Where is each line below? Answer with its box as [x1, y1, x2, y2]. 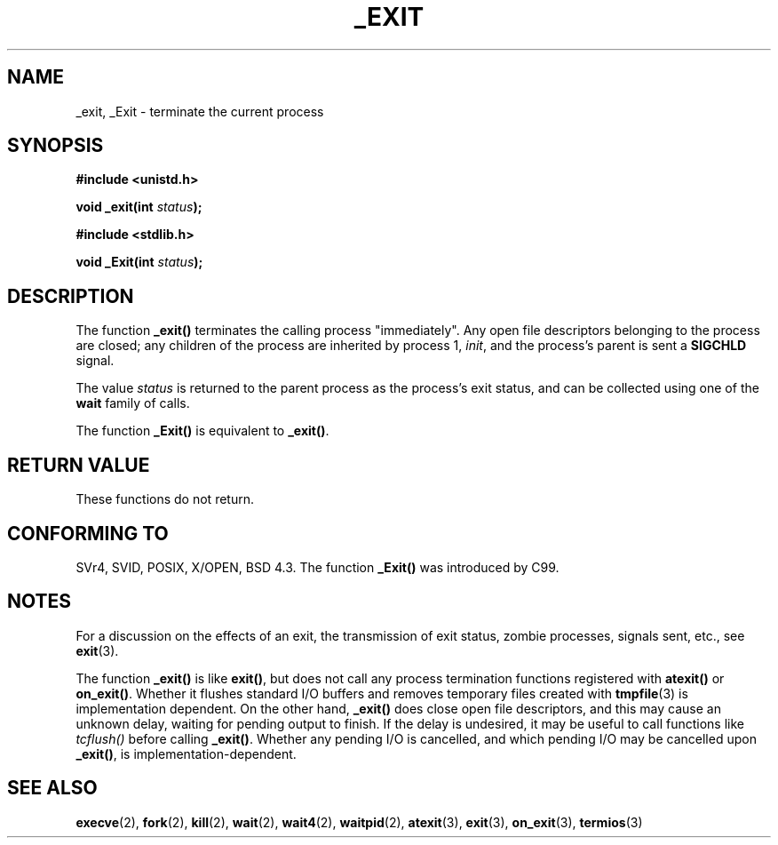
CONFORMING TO [7, 522, 169, 545]
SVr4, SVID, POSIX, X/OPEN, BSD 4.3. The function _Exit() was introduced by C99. [75, 559, 560, 575]
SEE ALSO [7, 777, 98, 800]
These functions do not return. [75, 491, 254, 507]
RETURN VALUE [7, 453, 150, 476]
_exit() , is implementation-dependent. [75, 745, 297, 761]
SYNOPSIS [7, 134, 104, 157]
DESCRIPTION [7, 284, 134, 307]
